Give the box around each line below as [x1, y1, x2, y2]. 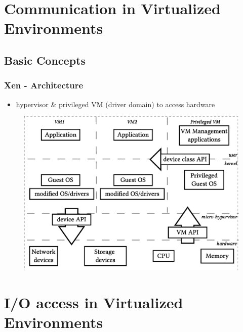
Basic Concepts [4, 52, 86, 68]
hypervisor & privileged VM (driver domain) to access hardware [16, 99, 215, 109]
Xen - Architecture [4, 79, 84, 91]
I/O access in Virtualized [4, 292, 183, 312]
